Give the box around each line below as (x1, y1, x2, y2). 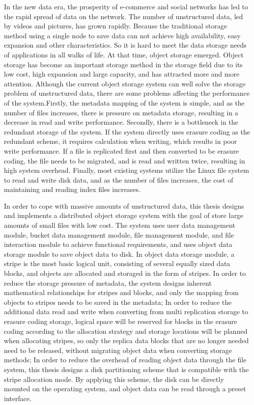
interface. (4, 393, 32, 403)
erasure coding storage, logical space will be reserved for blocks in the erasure (4, 316, 237, 326)
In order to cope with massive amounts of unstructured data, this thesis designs (4, 200, 244, 211)
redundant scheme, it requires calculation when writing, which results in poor (4, 136, 237, 146)
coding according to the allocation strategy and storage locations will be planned (4, 325, 248, 336)
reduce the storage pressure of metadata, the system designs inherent (4, 277, 212, 288)
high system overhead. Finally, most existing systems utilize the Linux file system (4, 165, 249, 175)
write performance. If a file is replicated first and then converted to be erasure (4, 145, 239, 156)
